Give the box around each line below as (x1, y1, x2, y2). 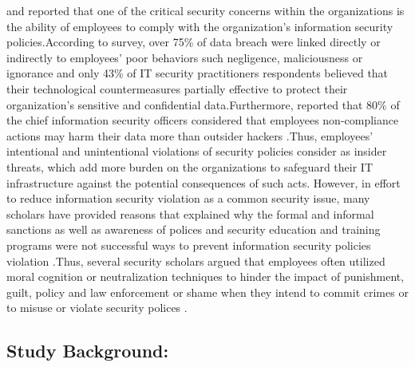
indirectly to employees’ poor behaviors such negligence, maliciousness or (6, 49, 363, 65)
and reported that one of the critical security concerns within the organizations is (6, 2, 405, 18)
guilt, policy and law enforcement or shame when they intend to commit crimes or (6, 283, 409, 300)
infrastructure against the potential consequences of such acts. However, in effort (6, 174, 401, 191)
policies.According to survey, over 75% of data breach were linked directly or (6, 34, 381, 50)
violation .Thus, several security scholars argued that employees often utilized (6, 252, 385, 269)
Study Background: (6, 338, 169, 363)
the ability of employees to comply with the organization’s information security (6, 18, 393, 34)
